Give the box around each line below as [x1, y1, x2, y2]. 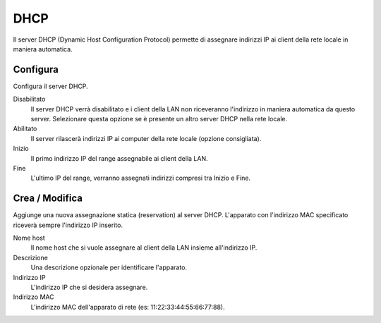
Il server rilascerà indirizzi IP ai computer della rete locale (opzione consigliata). [30, 134, 262, 142]
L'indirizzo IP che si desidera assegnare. [30, 283, 148, 291]
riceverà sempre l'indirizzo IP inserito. [13, 221, 123, 229]
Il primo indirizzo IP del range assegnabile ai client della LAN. [30, 154, 208, 162]
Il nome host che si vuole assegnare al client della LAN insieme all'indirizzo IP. [30, 243, 258, 252]
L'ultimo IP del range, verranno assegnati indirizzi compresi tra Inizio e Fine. [30, 173, 250, 183]
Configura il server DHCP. [13, 82, 88, 90]
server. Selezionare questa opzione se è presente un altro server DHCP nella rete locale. [30, 115, 288, 123]
